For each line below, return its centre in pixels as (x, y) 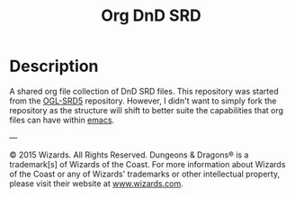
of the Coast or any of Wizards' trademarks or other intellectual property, (145, 174)
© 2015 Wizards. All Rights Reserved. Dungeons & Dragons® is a (129, 155)
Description (54, 66)
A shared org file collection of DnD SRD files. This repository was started (144, 91)
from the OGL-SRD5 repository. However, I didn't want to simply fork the (143, 101)
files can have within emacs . (62, 120)
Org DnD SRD (151, 16)
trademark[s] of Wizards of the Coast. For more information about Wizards (147, 164)
